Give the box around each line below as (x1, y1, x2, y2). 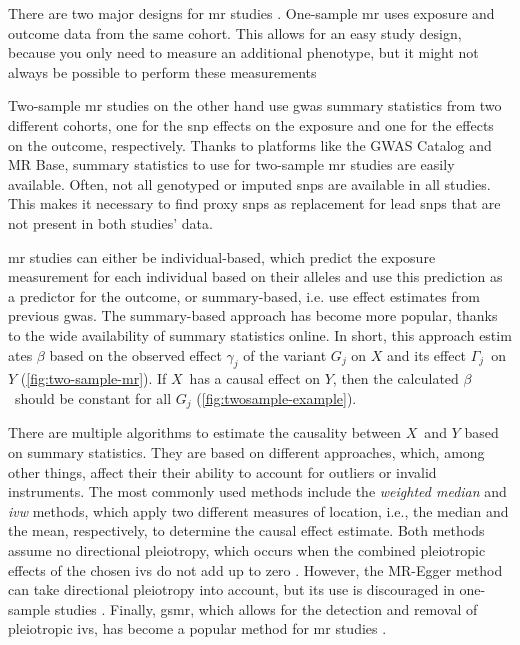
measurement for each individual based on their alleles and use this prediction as (8, 266, 503, 287)
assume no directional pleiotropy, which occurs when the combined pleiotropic (8, 539, 486, 560)
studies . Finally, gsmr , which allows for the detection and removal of (54, 598, 478, 619)
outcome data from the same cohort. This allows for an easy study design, (8, 22, 462, 43)
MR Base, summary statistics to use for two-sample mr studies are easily (8, 154, 455, 175)
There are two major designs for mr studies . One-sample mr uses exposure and (8, 3, 495, 23)
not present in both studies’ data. (8, 212, 213, 233)
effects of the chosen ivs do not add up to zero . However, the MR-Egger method (8, 559, 503, 580)
